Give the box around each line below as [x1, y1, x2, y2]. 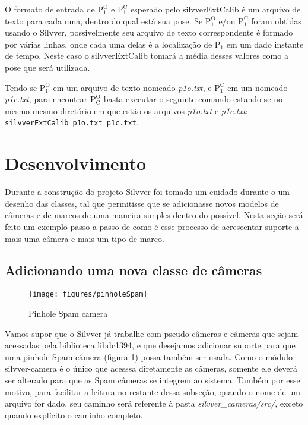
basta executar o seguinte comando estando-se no [103, 93, 282, 105]
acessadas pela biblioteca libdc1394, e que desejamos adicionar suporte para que [5, 339, 296, 351]
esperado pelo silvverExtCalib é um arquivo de [130, 3, 301, 15]
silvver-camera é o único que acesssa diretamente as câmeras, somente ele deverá [5, 362, 297, 374]
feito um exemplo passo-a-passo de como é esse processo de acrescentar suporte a [5, 220, 299, 232]
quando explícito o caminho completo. [5, 408, 143, 421]
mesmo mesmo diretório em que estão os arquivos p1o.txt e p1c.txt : [5, 104, 248, 117]
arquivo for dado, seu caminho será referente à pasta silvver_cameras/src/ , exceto [5, 397, 303, 410]
